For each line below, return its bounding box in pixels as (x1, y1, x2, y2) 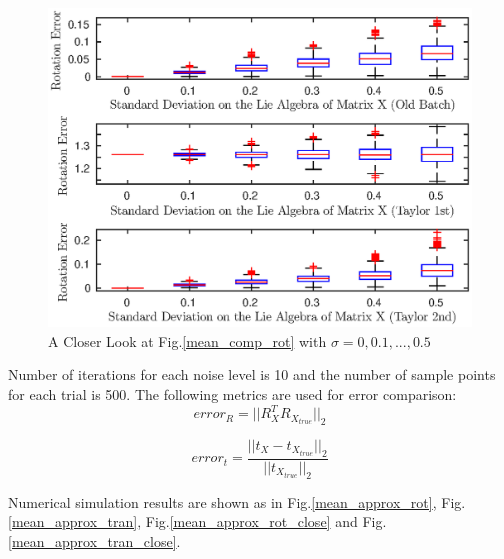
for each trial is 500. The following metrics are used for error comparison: (8, 384, 457, 405)
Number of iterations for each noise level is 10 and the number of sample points (8, 364, 496, 385)
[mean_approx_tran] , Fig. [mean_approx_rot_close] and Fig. (8, 511, 387, 532)
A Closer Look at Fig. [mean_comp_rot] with (48, 330, 327, 351)
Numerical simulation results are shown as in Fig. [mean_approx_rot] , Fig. (8, 491, 466, 512)
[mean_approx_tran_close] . (8, 530, 181, 551)
